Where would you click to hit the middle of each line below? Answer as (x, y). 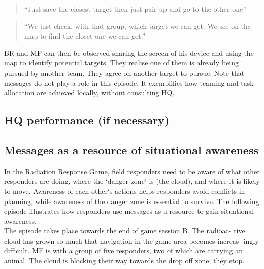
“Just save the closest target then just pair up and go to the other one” (135, 9)
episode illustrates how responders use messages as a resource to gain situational (129, 211)
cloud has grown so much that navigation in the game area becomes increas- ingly (131, 240)
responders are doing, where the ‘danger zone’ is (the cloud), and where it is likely (132, 181)
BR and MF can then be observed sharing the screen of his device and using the (129, 53)
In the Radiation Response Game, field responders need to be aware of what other (132, 171)
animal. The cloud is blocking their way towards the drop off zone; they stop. (124, 261)
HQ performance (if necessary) (87, 120)
